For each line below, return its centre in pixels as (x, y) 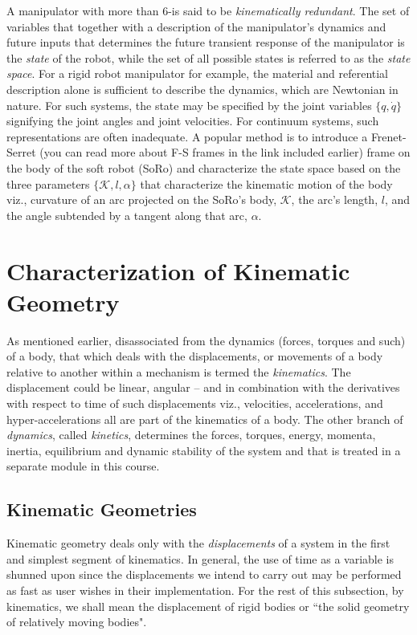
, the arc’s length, (335, 199)
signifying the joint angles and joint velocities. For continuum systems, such (193, 121)
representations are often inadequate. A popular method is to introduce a (187, 136)
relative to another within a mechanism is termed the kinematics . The (179, 371)
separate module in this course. (83, 466)
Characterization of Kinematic (178, 270)
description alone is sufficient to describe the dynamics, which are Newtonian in (202, 89)
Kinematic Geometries (102, 509)
